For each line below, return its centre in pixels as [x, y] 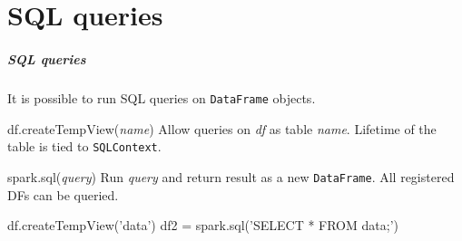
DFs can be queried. [63, 194]
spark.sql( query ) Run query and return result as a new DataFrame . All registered [231, 176]
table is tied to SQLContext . [84, 146]
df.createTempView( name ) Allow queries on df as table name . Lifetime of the [222, 128]
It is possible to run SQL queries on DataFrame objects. [162, 97]
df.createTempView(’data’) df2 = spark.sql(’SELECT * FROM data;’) [203, 225]
